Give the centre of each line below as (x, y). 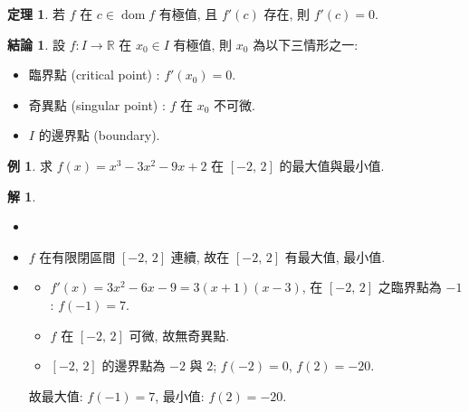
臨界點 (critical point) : (94, 75)
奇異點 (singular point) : (97, 104)
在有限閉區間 (77, 256)
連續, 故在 (200, 256)
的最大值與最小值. (332, 165)
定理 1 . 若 (36, 14)
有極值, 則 (203, 44)
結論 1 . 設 (36, 44)
